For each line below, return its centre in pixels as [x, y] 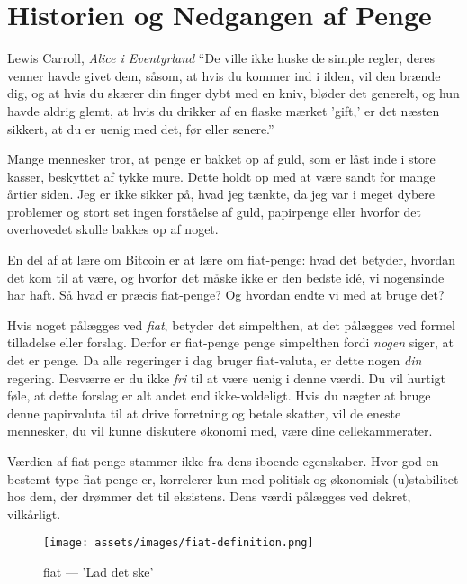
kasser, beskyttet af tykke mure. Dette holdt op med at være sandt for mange [221, 176]
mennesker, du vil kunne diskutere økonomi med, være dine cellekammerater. [220, 431]
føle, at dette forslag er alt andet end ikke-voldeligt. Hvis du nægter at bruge [219, 395]
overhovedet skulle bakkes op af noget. [113, 229]
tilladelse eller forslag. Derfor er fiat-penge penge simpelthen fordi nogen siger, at [230, 342]
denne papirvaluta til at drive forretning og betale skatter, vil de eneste [204, 413]
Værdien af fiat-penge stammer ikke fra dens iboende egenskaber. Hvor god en [223, 461]
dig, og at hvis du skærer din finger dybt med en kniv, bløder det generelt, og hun [233, 93]
